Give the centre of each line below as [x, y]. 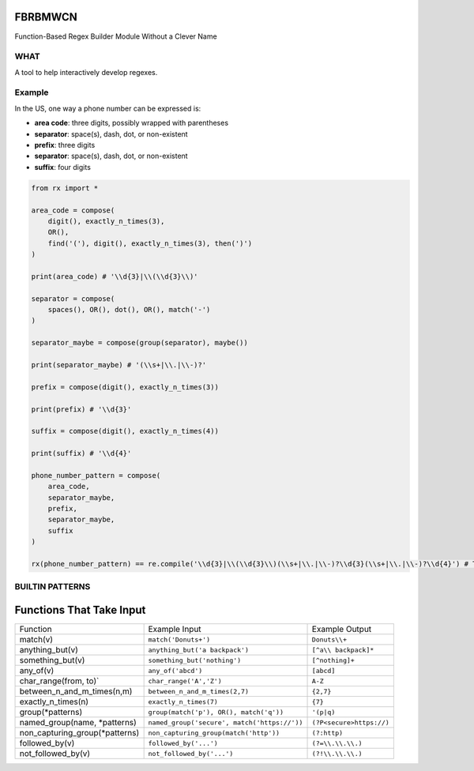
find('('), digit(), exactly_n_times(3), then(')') [150, 243]
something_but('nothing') [195, 660]
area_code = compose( [73, 210]
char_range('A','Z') [185, 681]
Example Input [175, 630]
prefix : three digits [65, 145]
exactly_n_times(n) [54, 701]
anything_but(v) [49, 650]
